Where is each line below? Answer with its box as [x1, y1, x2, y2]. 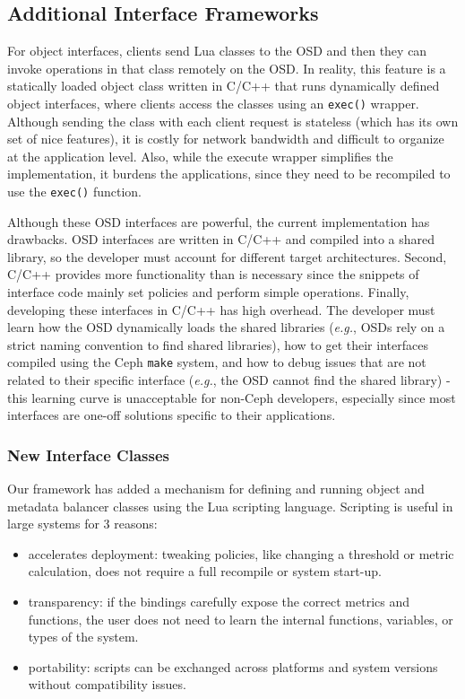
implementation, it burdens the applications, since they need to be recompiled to [7, 164, 451, 183]
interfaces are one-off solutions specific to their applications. [7, 406, 336, 424]
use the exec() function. [7, 182, 142, 201]
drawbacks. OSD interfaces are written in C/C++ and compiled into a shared [7, 230, 435, 249]
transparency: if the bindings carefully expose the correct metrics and [28, 592, 410, 611]
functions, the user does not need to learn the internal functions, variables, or [28, 609, 453, 628]
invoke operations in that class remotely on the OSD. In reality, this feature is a [7, 58, 446, 77]
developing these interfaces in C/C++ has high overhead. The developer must [7, 300, 435, 319]
